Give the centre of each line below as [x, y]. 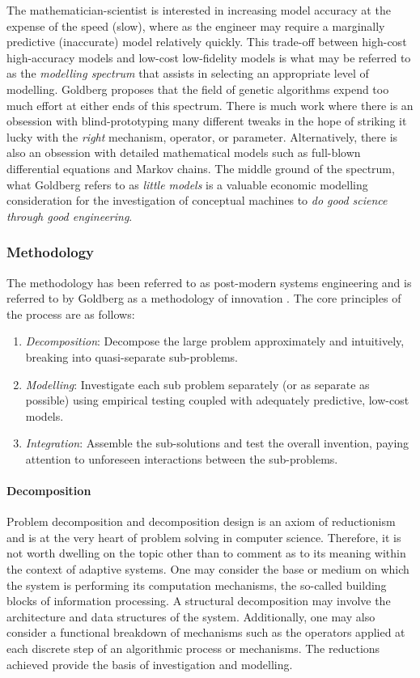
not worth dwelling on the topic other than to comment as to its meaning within [206, 553]
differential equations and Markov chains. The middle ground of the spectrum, [201, 168]
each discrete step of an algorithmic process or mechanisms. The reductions [193, 648]
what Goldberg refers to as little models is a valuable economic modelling [187, 184]
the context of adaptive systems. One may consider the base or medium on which [208, 569]
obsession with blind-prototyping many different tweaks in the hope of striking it [207, 121]
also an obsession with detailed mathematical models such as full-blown [184, 153]
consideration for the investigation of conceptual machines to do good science [197, 200]
